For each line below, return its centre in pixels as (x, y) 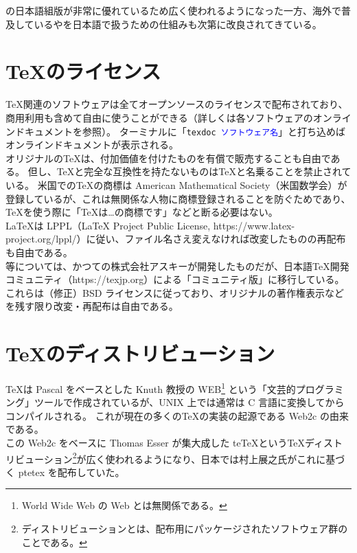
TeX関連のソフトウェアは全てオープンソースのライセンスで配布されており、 (177, 104)
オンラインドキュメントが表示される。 (92, 145)
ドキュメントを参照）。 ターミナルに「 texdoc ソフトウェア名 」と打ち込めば (180, 131)
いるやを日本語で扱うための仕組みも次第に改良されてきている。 (178, 24)
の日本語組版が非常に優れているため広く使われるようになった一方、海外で (173, 10)
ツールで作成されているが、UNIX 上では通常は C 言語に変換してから (189, 402)
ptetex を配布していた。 (71, 472)
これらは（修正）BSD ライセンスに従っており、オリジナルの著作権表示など (175, 292)
